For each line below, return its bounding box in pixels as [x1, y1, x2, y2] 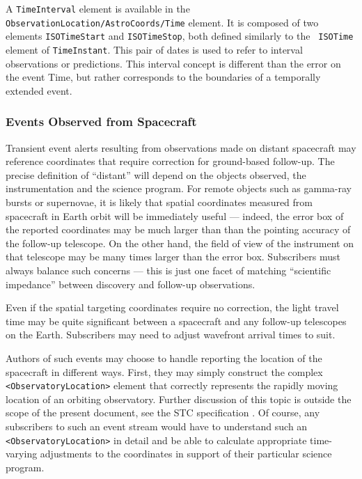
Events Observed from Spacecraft [6, 113, 197, 130]
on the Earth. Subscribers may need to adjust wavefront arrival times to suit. [6, 327, 336, 342]
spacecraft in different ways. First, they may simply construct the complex [6, 364, 323, 379]
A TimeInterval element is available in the [6, 1, 190, 15]
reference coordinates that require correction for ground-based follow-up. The [6, 154, 335, 168]
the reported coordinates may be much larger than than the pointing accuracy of [6, 222, 351, 237]
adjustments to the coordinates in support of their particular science [40, 446, 332, 461]
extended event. [6, 83, 72, 97]
